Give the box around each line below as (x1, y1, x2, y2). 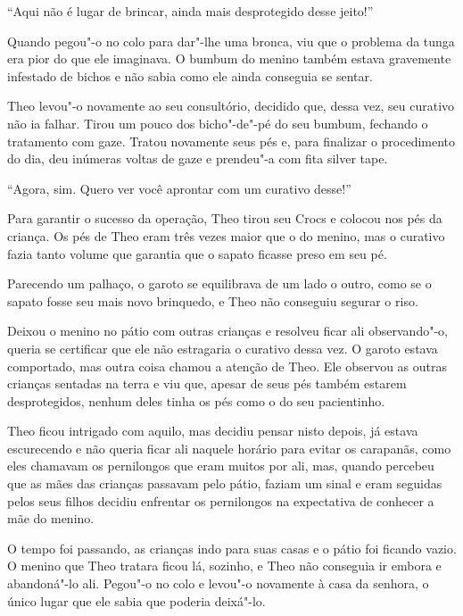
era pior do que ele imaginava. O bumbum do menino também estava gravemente (7, 49, 451, 68)
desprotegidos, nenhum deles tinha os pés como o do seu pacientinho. (7, 391, 385, 410)
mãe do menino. (7, 509, 95, 528)
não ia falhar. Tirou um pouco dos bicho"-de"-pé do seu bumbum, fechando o (7, 113, 428, 132)
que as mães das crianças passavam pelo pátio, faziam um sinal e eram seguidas (7, 474, 442, 493)
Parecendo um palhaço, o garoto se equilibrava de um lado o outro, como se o (7, 274, 432, 293)
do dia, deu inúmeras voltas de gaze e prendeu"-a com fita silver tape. (7, 149, 388, 168)
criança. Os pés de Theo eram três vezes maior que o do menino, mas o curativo (7, 226, 445, 245)
